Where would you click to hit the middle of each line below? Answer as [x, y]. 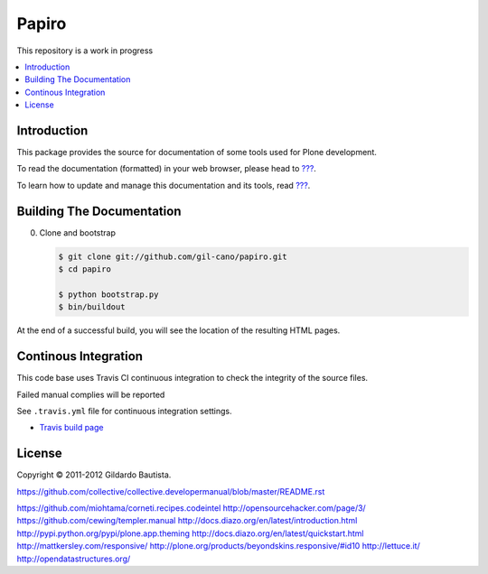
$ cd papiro [85, 269]
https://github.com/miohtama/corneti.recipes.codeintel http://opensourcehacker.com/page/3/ [191, 508]
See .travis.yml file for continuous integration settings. [124, 411]
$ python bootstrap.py [108, 294]
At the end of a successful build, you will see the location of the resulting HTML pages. [178, 330]
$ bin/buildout [92, 307]
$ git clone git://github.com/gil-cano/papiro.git [173, 256]
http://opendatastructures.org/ [74, 559]
